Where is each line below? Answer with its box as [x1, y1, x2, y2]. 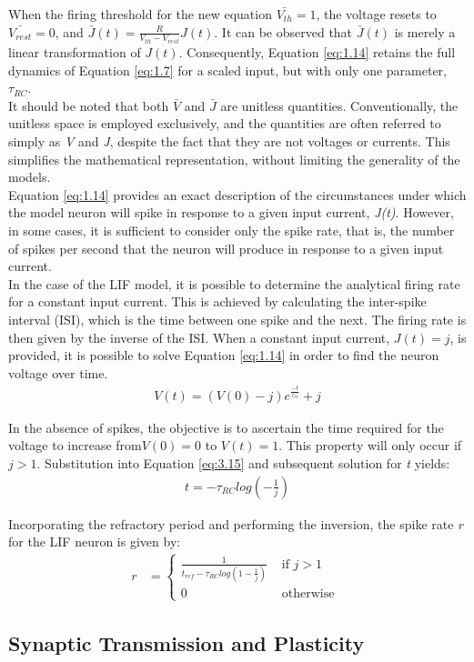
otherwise [281, 587, 335, 600]
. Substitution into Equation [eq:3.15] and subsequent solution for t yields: [36, 454, 450, 473]
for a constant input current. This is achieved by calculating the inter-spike [8, 292, 427, 311]
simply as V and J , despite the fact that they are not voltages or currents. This [8, 132, 450, 151]
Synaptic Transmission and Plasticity [8, 628, 365, 657]
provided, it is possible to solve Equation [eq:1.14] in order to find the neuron [8, 346, 439, 365]
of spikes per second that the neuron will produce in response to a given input [8, 238, 444, 257]
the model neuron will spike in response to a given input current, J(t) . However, [8, 203, 454, 222]
